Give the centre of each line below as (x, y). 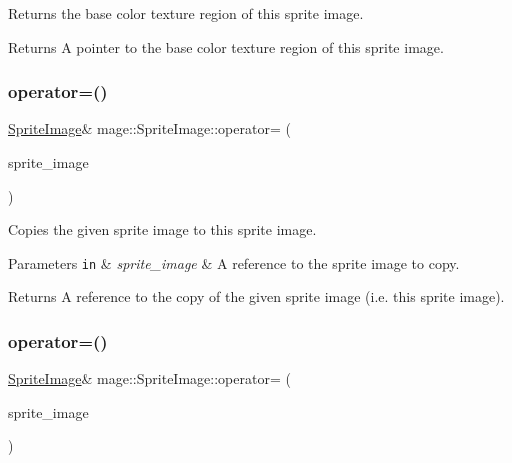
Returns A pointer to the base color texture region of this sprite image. (226, 46)
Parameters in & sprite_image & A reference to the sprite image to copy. (234, 262)
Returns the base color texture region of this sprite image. (186, 13)
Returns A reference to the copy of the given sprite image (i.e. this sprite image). (256, 296)
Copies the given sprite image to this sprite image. (162, 229)
